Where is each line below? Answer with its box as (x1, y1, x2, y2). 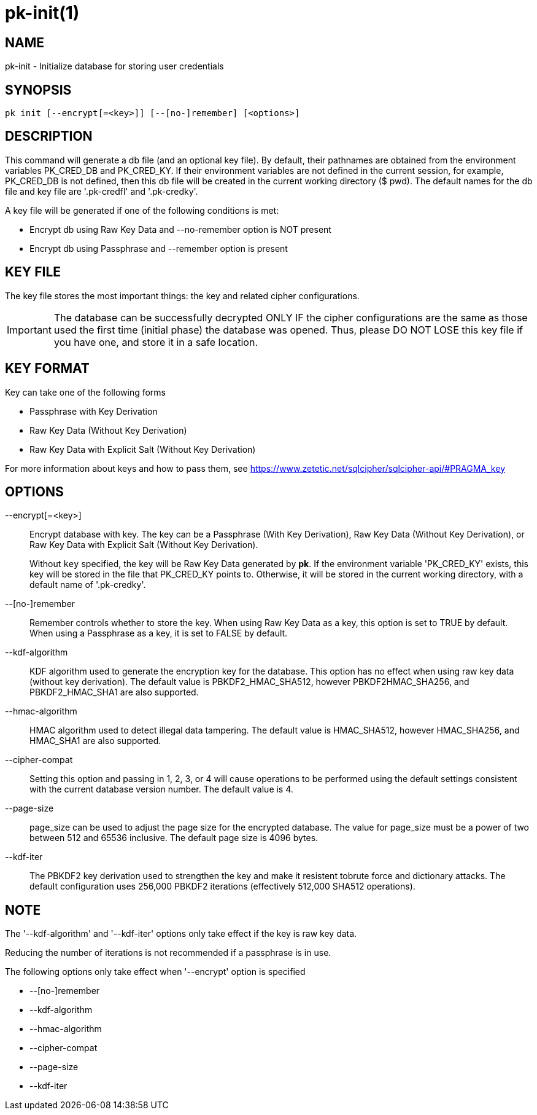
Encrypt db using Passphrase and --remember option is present (29, 243, 288, 254)
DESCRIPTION (5, 128, 93, 144)
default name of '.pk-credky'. (29, 579, 146, 590)
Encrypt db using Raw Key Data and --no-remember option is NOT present (29, 224, 331, 235)
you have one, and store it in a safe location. (53, 335, 258, 348)
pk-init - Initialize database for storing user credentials (5, 61, 224, 72)
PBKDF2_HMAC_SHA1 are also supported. (29, 687, 199, 698)
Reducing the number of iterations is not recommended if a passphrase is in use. (5, 947, 331, 958)
